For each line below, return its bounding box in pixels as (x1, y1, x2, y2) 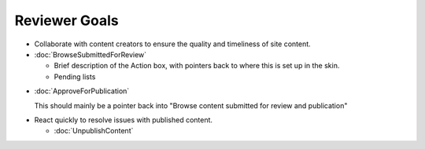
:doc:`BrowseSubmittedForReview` (34, 49, 147, 59)
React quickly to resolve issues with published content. (34, 114, 213, 125)
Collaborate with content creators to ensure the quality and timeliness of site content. (34, 39, 311, 49)
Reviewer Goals (14, 12, 120, 29)
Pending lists (54, 71, 96, 82)
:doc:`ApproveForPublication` (34, 86, 130, 96)
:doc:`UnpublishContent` (54, 126, 134, 136)
